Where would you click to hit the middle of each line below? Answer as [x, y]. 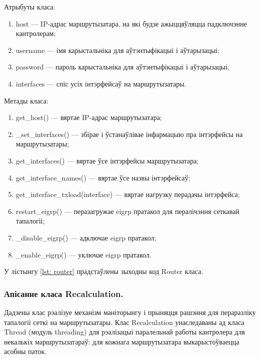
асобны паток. [25, 351]
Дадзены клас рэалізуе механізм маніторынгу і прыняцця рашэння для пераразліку [130, 312]
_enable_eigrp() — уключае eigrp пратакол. [83, 254]
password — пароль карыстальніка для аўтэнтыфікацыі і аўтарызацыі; [122, 67]
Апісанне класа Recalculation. [64, 293]
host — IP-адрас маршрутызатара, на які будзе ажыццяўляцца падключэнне [131, 23]
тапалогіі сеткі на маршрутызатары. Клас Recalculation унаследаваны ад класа [124, 322]
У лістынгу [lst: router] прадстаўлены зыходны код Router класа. [104, 271]
